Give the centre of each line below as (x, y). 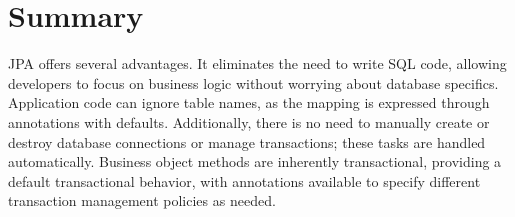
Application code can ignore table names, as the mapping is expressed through (249, 102)
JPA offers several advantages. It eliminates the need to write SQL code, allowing (257, 63)
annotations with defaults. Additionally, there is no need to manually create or (249, 121)
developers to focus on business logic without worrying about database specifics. (253, 82)
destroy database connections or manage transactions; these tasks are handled (247, 141)
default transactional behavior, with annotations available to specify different (244, 180)
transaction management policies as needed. (142, 200)
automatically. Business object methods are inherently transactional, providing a (255, 161)
